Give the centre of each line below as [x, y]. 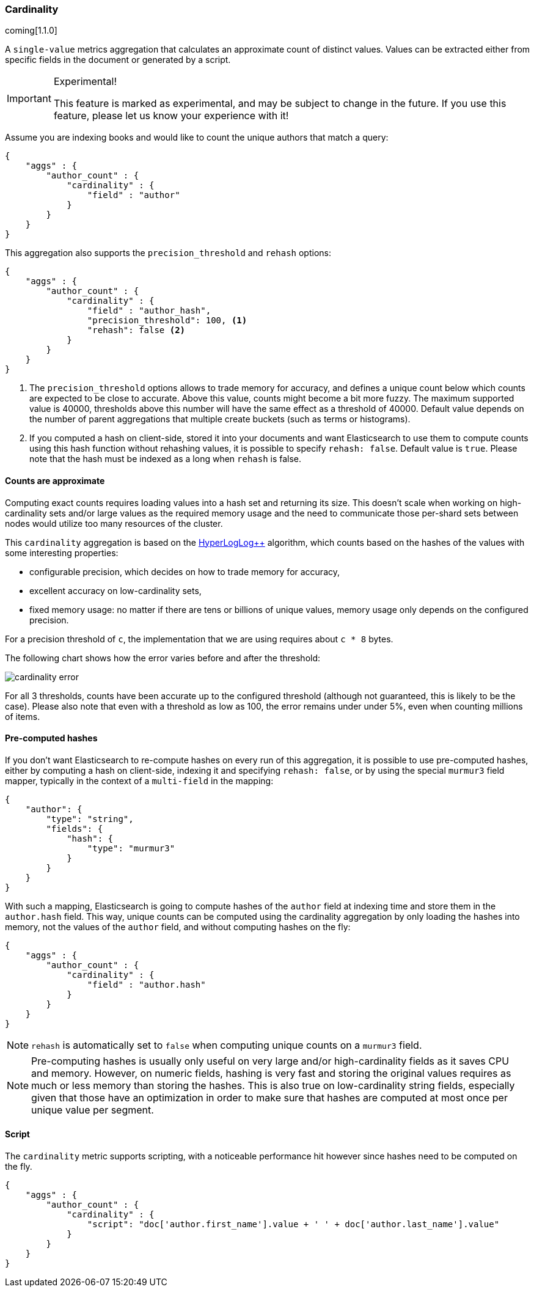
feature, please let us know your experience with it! [171, 116]
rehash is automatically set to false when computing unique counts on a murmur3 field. [227, 1045]
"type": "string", [90, 819]
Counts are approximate [55, 480]
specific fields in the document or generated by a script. [118, 60]
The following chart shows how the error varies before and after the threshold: [163, 658]
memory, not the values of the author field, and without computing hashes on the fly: [178, 927]
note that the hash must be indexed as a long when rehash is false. [166, 459]
